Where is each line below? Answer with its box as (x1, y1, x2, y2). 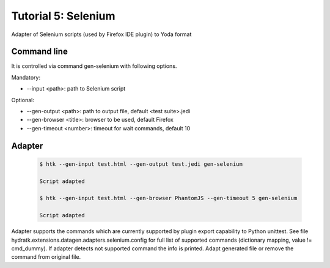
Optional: (11, 96, 35, 103)
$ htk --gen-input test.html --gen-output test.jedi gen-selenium (39, 160, 243, 168)
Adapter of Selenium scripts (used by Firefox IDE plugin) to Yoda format (11, 31, 192, 38)
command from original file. (11, 253, 81, 261)
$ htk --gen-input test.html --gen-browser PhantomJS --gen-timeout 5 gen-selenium (39, 195, 298, 202)
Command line (11, 47, 68, 57)
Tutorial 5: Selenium (11, 9, 116, 23)
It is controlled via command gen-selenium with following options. (11, 62, 177, 70)
